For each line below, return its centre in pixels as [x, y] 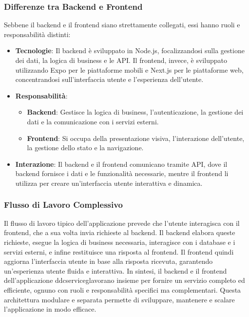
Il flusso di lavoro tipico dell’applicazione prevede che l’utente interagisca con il [122, 223]
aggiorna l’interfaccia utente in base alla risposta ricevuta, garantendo [108, 261]
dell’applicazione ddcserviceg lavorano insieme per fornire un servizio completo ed [124, 280]
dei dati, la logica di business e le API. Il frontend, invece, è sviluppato [121, 60]
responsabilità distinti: [37, 34]
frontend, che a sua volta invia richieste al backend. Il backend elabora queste [120, 232]
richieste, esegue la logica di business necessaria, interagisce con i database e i [120, 242]
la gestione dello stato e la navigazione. [85, 148]
